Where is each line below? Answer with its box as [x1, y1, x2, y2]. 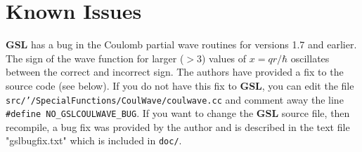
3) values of [197, 50, 247, 65]
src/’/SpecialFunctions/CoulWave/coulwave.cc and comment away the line [6, 92, 344, 106]
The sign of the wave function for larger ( [6, 50, 184, 65]
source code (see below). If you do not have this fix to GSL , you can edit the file [6, 78, 354, 92]
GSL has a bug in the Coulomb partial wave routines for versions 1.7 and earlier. [6, 37, 357, 52]
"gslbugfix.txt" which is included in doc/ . [6, 133, 182, 148]
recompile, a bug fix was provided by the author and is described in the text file [6, 119, 350, 134]
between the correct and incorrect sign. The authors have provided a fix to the [6, 64, 344, 79]
